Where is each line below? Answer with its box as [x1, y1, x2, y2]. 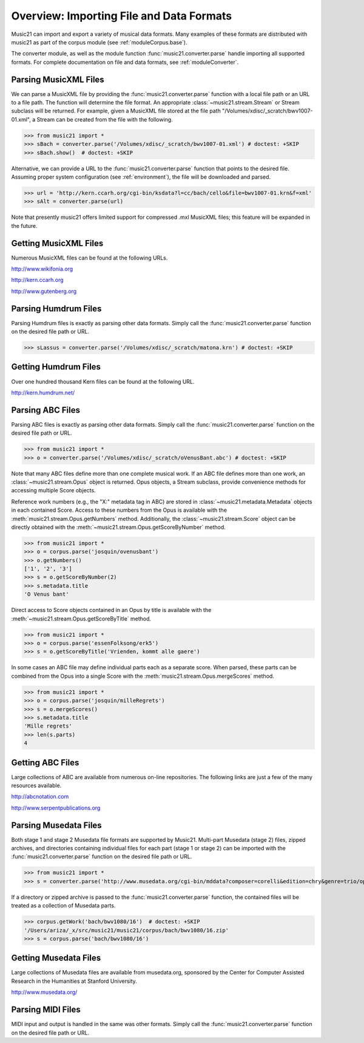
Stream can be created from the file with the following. [36, 115, 173, 123]
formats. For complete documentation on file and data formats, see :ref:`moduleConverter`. [11, 58, 239, 66]
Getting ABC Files [11, 757, 79, 768]
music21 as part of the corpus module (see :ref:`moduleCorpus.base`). [11, 38, 187, 46]
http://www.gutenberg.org [11, 287, 77, 295]
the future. [11, 222, 38, 229]
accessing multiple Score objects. [11, 487, 96, 494]
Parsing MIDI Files [11, 1005, 81, 1015]
